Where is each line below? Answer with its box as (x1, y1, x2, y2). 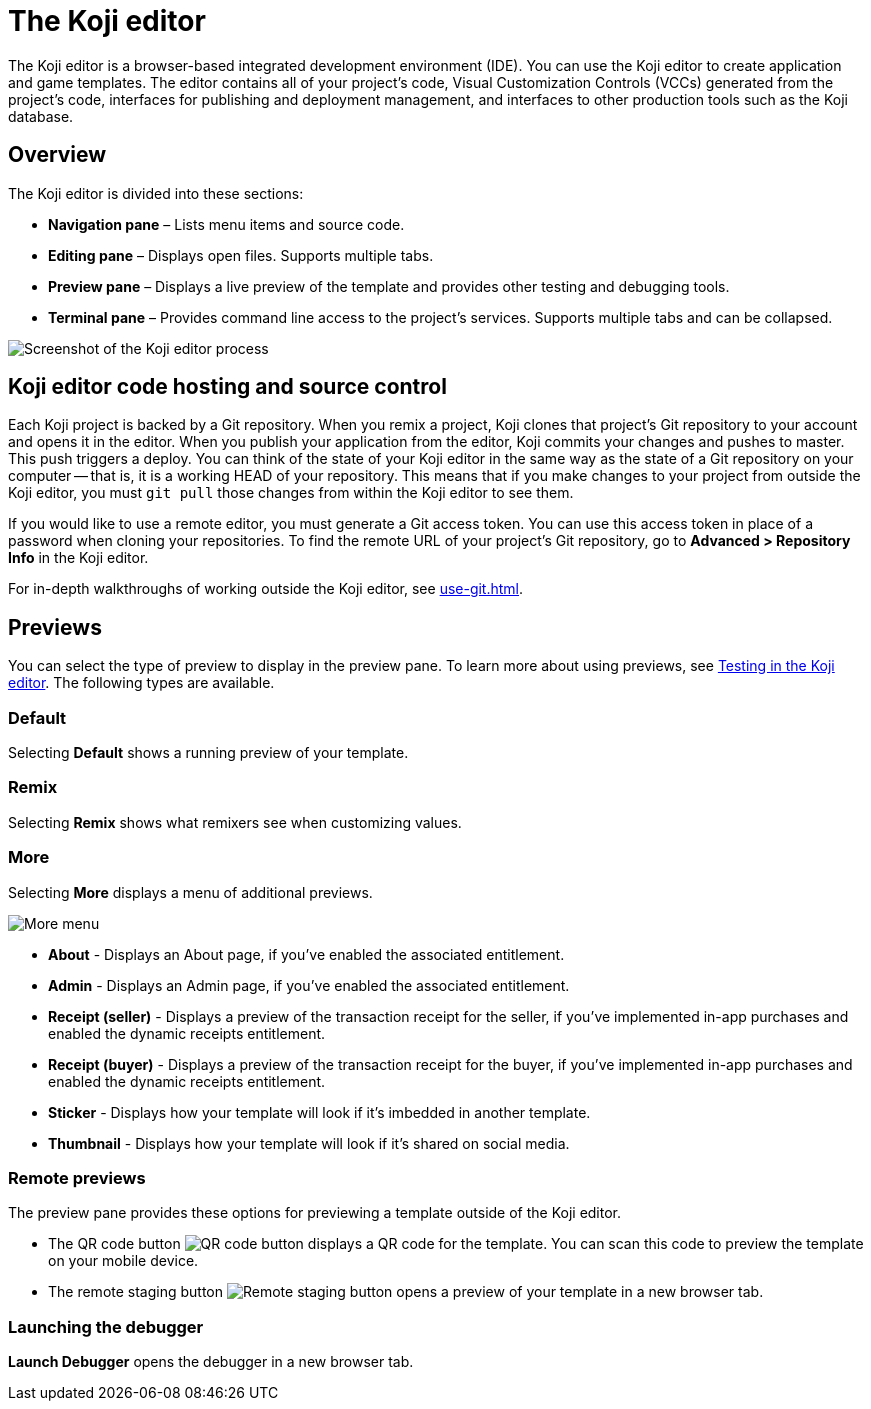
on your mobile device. (48, 1252, 199, 1270)
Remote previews (8, 1167, 146, 1188)
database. (8, 107, 74, 125)
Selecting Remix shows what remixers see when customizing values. (8, 813, 462, 831)
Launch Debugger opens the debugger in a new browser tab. (8, 1353, 414, 1371)
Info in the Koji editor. (8, 549, 149, 567)
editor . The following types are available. (8, 674, 275, 692)
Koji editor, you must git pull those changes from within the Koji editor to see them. (8, 484, 574, 502)
